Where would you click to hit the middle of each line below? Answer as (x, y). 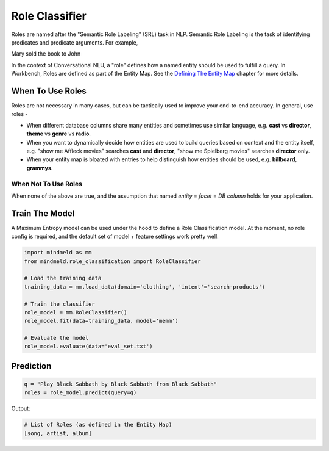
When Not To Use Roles (47, 184)
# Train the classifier (60, 304)
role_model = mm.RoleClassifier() (76, 312)
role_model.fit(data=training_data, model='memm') (101, 321)
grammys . (40, 168)
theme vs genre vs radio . (59, 134)
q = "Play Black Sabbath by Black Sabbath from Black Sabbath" (121, 384)
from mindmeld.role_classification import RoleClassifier (112, 261)
